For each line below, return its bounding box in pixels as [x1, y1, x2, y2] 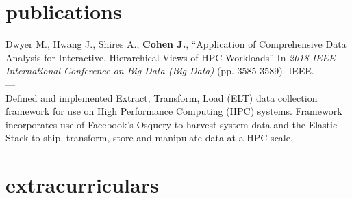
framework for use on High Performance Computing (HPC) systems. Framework [5, 104, 342, 118]
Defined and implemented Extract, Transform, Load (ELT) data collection [5, 90, 318, 104]
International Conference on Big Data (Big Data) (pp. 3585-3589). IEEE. [5, 63, 314, 78]
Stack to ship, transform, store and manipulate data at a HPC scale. [5, 130, 293, 145]
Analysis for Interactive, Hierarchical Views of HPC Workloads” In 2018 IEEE [5, 50, 336, 64]
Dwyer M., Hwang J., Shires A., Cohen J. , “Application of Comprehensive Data [5, 37, 347, 51]
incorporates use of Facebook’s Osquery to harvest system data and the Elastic [5, 117, 338, 131]
